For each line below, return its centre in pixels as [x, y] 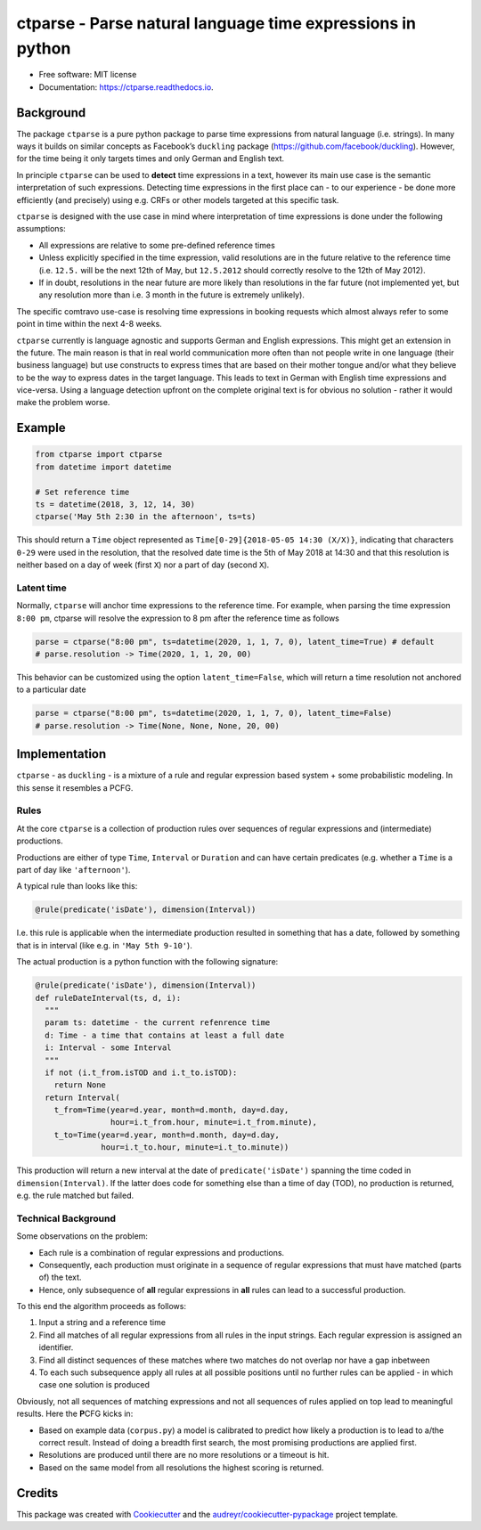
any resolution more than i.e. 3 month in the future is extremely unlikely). [171, 295]
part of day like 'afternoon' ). [73, 870]
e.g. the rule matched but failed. [75, 1195]
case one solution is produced [94, 1385]
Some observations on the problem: [82, 1236]
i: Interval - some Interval [109, 1048]
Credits [37, 1493]
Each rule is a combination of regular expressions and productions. [162, 1252]
